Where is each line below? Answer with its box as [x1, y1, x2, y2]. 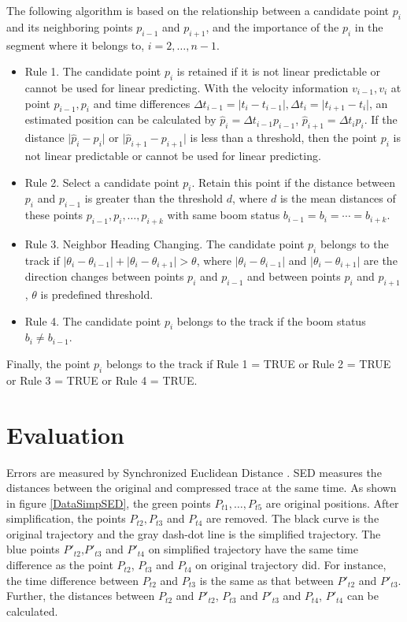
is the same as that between [199, 572, 334, 588]
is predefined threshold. [40, 286, 154, 302]
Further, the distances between [6, 587, 155, 604]
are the [364, 251, 398, 268]
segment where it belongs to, [6, 36, 145, 53]
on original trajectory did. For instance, [195, 557, 387, 573]
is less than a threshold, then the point [190, 129, 378, 146]
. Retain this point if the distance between [191, 173, 396, 190]
